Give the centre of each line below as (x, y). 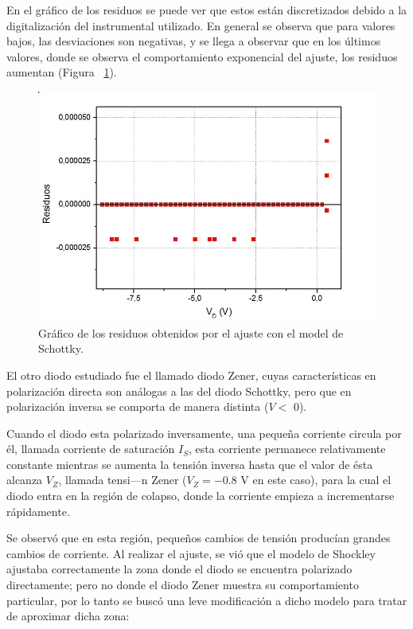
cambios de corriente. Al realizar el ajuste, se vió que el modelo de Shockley (191, 553)
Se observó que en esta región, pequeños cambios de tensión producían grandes (199, 538)
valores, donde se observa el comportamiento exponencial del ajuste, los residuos (202, 56)
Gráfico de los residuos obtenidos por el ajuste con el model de (191, 332)
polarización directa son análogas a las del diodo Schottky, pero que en (179, 391)
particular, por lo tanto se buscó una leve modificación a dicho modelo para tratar (207, 600)
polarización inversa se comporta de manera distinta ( (138, 406)
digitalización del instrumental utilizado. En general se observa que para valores (201, 25)
